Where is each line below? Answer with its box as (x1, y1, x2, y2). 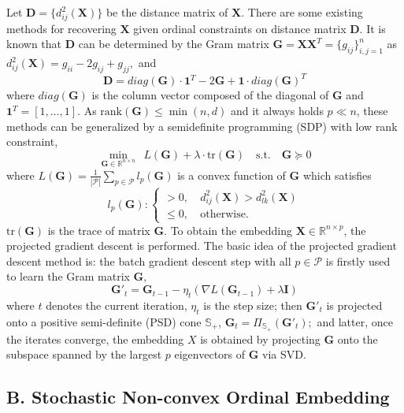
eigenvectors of (174, 346, 246, 363)
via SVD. (262, 346, 306, 363)
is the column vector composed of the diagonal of (91, 87, 329, 103)
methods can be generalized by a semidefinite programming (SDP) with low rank (6, 117, 398, 134)
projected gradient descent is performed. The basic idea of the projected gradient (6, 237, 397, 254)
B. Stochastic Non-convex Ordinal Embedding (6, 385, 390, 409)
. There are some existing (241, 4, 363, 20)
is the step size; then (203, 296, 302, 313)
